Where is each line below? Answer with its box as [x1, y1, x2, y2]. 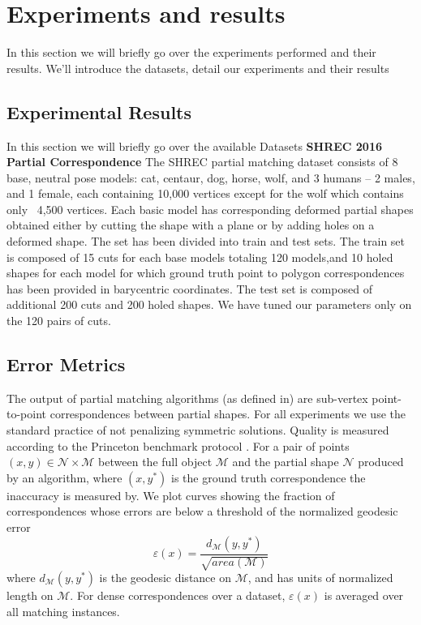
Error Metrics [6, 352, 126, 377]
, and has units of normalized [247, 569, 393, 586]
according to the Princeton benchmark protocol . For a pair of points [6, 437, 350, 454]
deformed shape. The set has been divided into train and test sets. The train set [6, 233, 406, 250]
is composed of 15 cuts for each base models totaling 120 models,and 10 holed [6, 248, 393, 265]
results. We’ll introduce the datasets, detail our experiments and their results [6, 59, 389, 76]
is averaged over [324, 587, 404, 604]
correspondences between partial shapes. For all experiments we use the [49, 405, 406, 422]
